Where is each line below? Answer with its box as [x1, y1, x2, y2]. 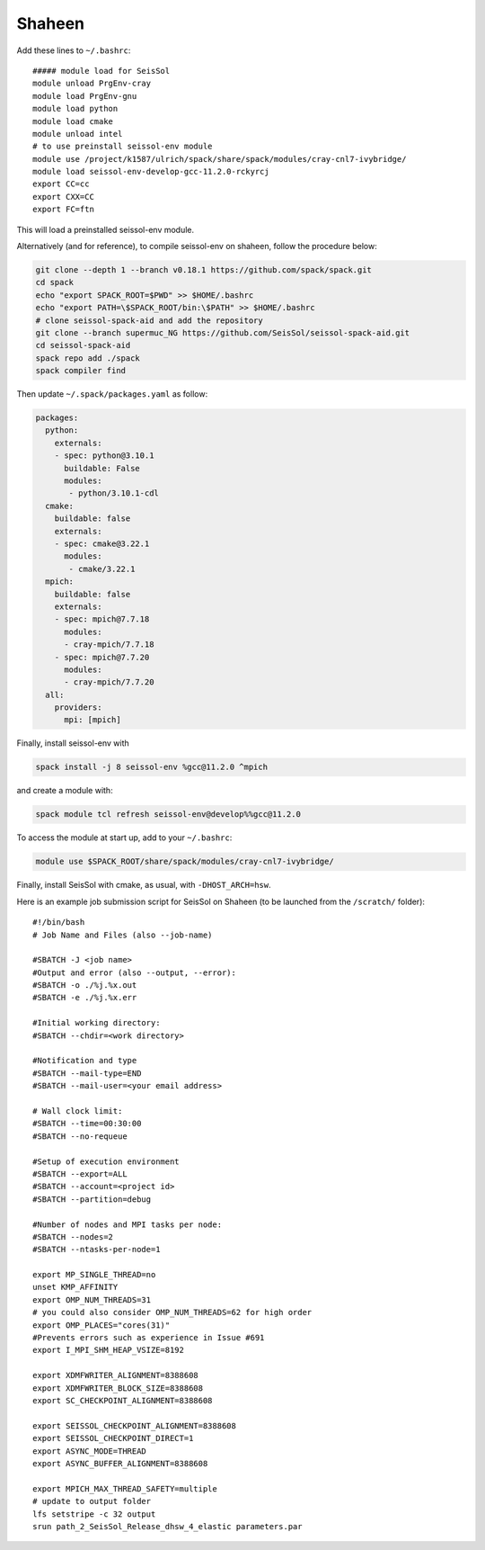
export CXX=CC [32, 192, 94, 202]
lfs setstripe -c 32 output [32, 1509, 156, 1519]
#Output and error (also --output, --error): [32, 967, 237, 978]
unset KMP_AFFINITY [32, 1282, 119, 1293]
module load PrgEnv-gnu [32, 91, 137, 101]
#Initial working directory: [32, 1017, 161, 1028]
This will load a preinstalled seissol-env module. [16, 224, 195, 235]
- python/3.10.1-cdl [68, 488, 159, 498]
